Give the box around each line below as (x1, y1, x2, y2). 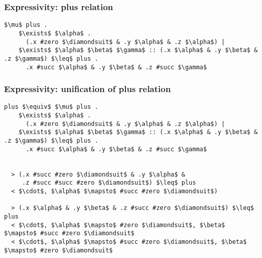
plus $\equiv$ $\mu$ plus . (4, 103, 99, 111)
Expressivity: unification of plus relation (4, 82, 171, 95)
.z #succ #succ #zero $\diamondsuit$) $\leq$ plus (22, 179, 196, 187)
